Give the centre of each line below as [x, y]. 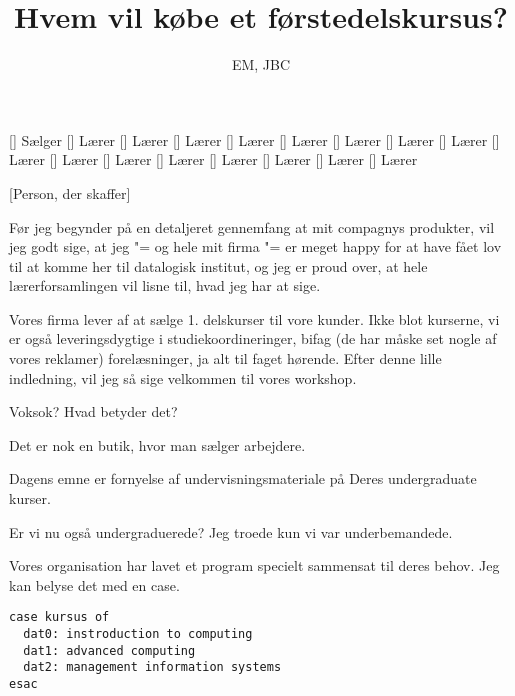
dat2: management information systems [152, 667]
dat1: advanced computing [109, 650]
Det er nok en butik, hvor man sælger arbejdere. [157, 444]
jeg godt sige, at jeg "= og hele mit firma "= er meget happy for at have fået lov [255, 246]
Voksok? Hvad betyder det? [93, 411]
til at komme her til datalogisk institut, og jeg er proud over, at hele [218, 265]
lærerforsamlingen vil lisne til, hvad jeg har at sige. [165, 285]
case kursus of [59, 617]
